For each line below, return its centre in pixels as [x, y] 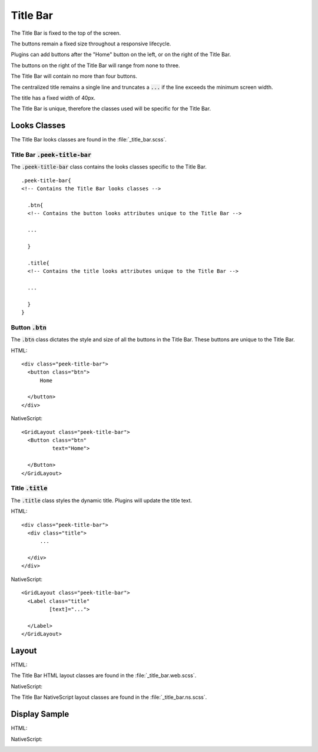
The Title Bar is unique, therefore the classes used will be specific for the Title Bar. [111, 108]
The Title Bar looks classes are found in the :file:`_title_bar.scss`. [89, 140]
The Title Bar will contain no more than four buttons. [74, 76]
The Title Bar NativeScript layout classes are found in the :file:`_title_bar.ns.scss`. [109, 697]
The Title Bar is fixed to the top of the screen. [66, 33]
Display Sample [40, 714]
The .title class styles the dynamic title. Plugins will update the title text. [102, 500]
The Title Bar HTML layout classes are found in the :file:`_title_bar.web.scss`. [104, 675]
